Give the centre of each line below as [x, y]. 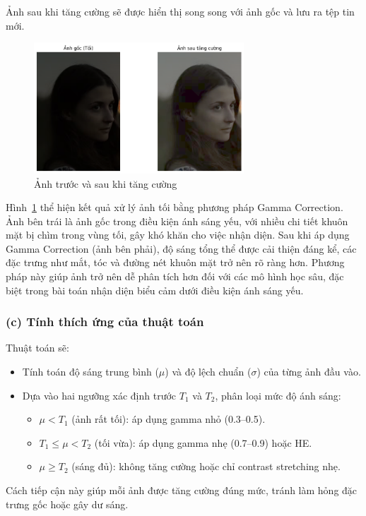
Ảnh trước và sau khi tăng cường [106, 183]
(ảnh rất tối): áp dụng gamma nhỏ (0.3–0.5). [169, 419]
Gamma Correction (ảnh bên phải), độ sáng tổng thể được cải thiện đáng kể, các [181, 248]
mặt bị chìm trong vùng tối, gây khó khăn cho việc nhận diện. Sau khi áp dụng [178, 235]
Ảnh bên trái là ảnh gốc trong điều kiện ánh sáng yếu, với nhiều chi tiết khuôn [177, 221]
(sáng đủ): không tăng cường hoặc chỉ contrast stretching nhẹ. [206, 466]
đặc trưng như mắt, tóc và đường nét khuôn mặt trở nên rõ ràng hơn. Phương [175, 262]
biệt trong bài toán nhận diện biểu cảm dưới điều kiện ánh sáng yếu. [155, 290]
